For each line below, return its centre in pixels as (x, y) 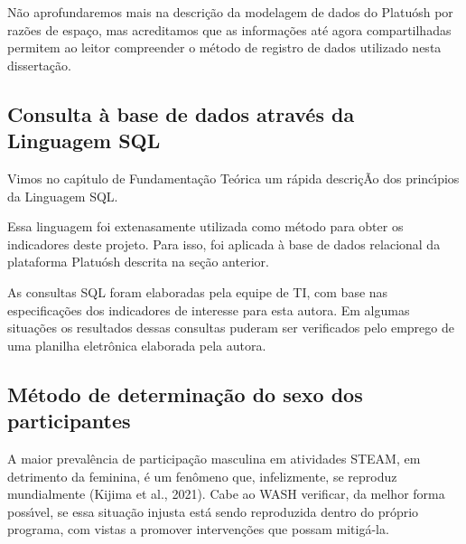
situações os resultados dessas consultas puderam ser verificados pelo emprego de (231, 328)
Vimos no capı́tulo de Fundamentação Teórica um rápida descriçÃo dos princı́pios (233, 178)
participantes (69, 421)
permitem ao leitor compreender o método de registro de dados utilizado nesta (224, 47)
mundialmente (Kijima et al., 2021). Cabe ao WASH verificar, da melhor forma (226, 494)
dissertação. (39, 65)
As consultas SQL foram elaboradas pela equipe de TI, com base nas (198, 291)
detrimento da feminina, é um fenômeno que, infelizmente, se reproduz (202, 476)
